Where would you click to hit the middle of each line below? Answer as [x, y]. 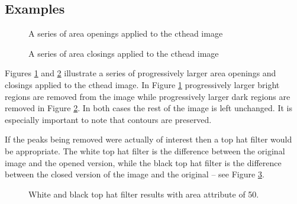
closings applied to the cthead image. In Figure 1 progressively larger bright [142, 84]
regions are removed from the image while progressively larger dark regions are [148, 96]
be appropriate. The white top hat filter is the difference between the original [145, 150]
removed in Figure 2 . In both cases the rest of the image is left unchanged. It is [148, 108]
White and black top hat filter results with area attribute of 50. [144, 194]
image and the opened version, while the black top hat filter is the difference [143, 162]
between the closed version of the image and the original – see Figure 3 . [135, 174]
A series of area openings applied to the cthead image [126, 33]
